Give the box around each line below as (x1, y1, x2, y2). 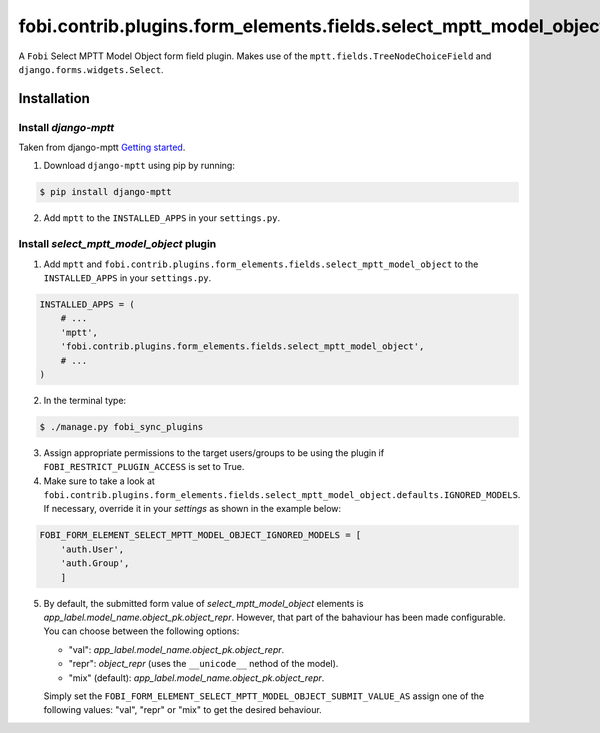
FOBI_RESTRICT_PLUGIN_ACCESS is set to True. (43, 461, 245, 473)
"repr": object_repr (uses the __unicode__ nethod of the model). (68, 658, 339, 670)
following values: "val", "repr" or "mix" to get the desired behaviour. (43, 704, 322, 716)
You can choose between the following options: (43, 625, 240, 637)
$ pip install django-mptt (39, 186, 172, 198)
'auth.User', (60, 543, 125, 555)
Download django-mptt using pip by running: (43, 160, 235, 172)
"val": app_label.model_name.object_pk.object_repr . (68, 643, 285, 655)
